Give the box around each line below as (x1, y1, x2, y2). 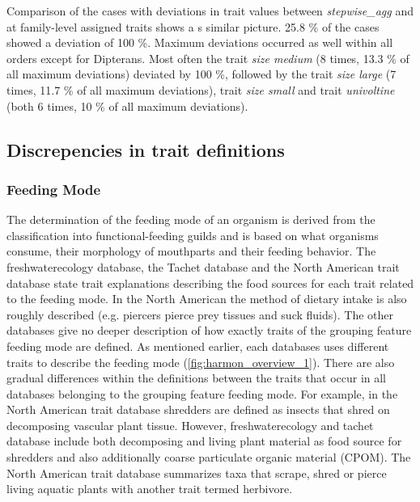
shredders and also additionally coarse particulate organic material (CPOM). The (6, 449, 411, 466)
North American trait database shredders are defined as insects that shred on (6, 401, 390, 418)
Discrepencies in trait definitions (6, 137, 285, 162)
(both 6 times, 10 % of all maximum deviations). (6, 97, 248, 114)
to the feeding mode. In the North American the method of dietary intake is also (6, 290, 407, 307)
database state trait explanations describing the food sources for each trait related (6, 274, 414, 291)
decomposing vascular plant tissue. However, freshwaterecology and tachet (6, 416, 374, 433)
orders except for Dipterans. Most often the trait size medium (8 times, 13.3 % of (6, 49, 409, 66)
